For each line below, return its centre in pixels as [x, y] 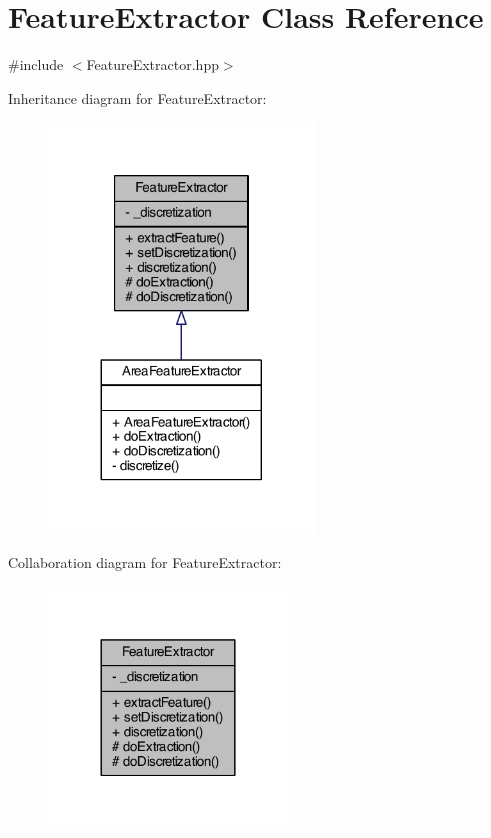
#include [36, 64]
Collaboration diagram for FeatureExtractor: [145, 561]
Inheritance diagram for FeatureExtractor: [137, 97]
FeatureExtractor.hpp [152, 64]
